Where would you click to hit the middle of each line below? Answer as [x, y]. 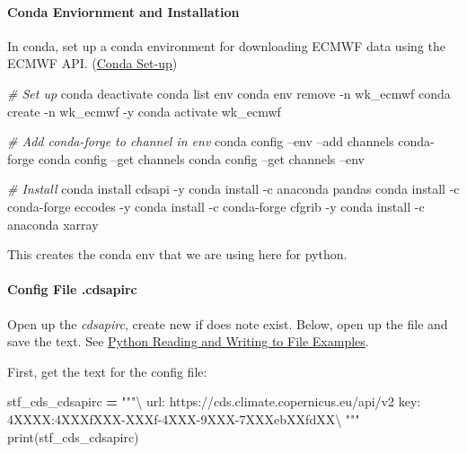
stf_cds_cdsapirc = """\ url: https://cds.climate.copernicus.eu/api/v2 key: [214, 401]
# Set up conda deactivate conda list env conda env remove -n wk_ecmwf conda [229, 93]
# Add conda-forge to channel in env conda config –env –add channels [201, 141]
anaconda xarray [53, 224]
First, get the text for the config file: [107, 371]
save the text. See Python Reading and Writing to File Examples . [188, 341]
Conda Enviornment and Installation [123, 11]
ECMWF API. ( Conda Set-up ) [93, 63]
